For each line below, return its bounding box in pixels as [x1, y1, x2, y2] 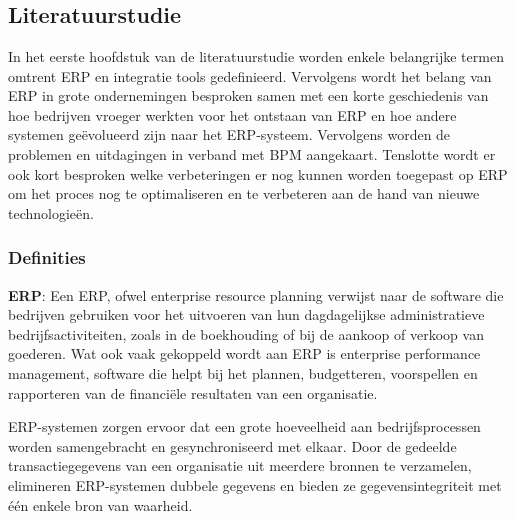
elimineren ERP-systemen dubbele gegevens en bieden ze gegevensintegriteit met [8, 474, 502, 495]
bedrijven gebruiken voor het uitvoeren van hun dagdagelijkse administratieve [8, 304, 485, 325]
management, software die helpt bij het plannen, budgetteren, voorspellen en [8, 362, 478, 383]
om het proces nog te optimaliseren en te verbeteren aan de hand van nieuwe [8, 183, 480, 204]
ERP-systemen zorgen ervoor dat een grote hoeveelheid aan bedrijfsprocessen [8, 416, 481, 437]
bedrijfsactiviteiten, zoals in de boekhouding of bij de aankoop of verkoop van [8, 323, 484, 344]
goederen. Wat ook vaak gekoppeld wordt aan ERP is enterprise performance [8, 343, 481, 364]
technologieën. [8, 202, 94, 223]
